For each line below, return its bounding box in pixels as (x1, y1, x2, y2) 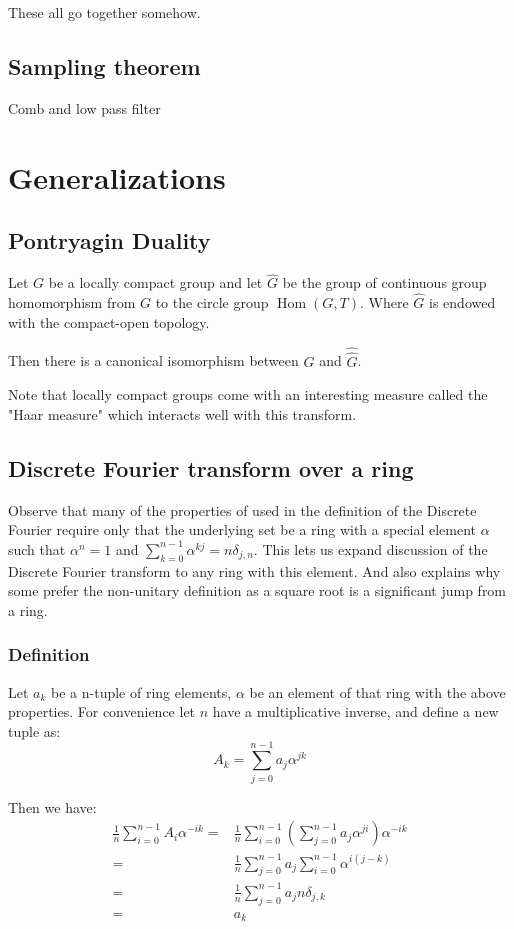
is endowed (429, 292, 496, 312)
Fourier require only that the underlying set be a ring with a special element (8, 519, 477, 540)
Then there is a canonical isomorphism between (8, 350, 299, 371)
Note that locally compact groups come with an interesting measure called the (8, 384, 488, 405)
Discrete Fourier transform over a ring (8, 452, 414, 483)
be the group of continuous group (282, 272, 487, 293)
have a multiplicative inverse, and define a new (212, 701, 499, 722)
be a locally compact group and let (48, 272, 263, 293)
